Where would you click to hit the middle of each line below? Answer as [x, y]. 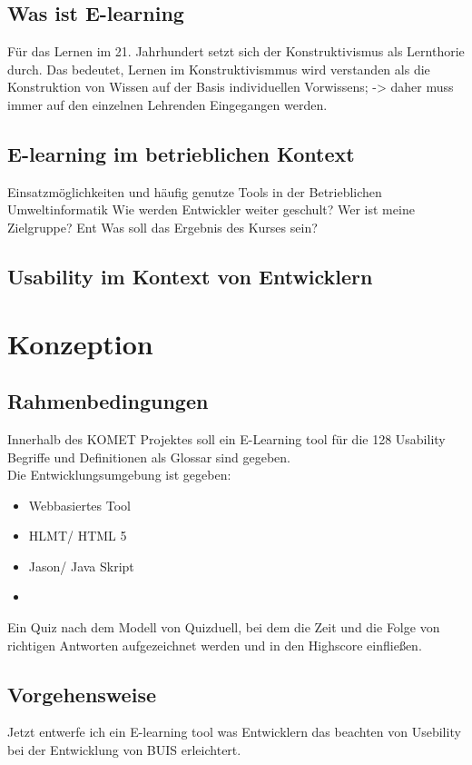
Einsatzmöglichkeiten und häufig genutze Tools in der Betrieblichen [195, 191]
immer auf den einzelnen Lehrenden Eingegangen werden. [167, 104]
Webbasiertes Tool [79, 505]
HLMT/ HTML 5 [78, 536]
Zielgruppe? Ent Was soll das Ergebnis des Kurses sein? [162, 227]
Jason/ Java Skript [81, 566]
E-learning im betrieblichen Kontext [181, 153]
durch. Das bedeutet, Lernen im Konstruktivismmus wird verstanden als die [219, 69]
